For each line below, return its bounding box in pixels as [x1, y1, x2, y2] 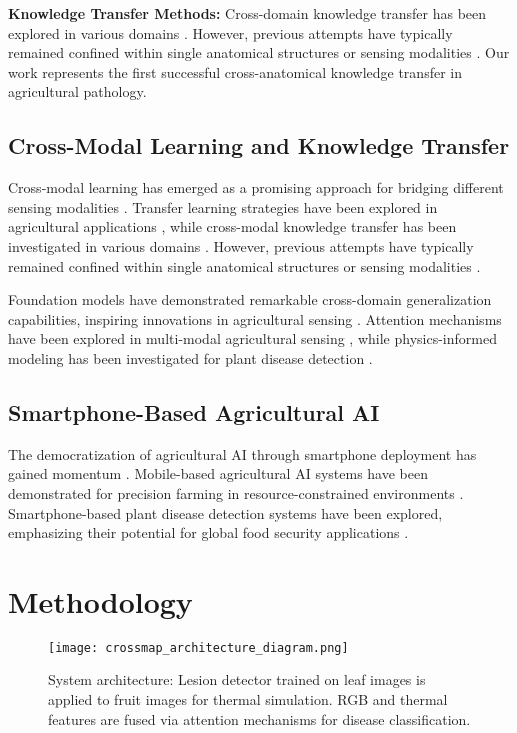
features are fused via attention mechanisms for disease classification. [48, 708, 471, 729]
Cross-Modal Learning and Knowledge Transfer [8, 130, 510, 161]
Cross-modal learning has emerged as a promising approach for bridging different [8, 177, 504, 198]
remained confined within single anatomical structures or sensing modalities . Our [8, 42, 510, 63]
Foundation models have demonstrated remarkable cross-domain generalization [8, 289, 492, 310]
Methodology [8, 580, 193, 621]
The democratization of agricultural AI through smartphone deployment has [8, 443, 477, 464]
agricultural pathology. [8, 81, 147, 102]
